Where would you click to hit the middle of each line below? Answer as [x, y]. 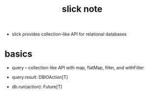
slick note [82, 9]
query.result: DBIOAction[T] [40, 77]
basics [18, 54]
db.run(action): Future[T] [37, 87]
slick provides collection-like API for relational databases [69, 34]
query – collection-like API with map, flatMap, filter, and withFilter [78, 68]
